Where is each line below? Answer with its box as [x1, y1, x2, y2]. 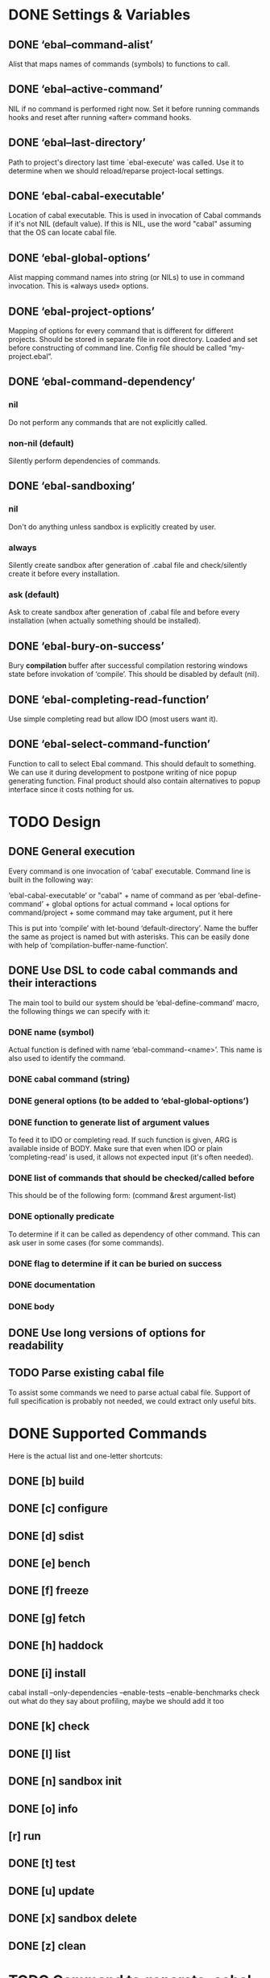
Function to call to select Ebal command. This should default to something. [8, 758, 256, 768]
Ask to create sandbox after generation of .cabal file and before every [8, 607, 240, 617]
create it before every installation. [8, 569, 120, 578]
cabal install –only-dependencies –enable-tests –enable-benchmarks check [8, 1688, 260, 1697]
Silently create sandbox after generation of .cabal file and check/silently [8, 561, 247, 570]
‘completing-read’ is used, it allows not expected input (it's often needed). [8, 1152, 254, 1162]
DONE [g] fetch [8, 1611, 86, 1625]
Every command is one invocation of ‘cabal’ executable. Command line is [8, 866, 251, 876]
